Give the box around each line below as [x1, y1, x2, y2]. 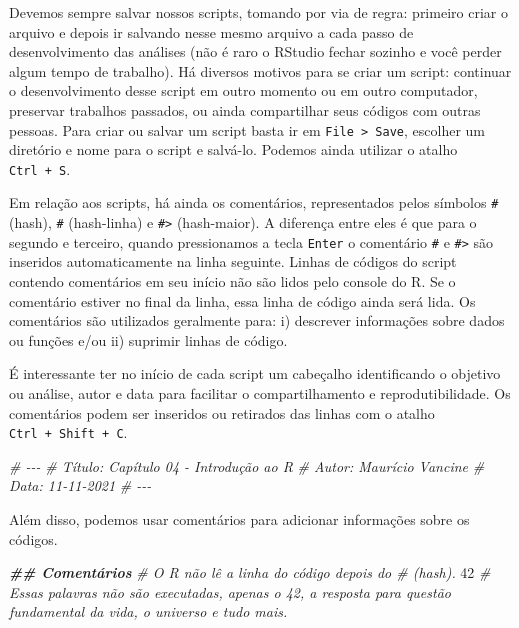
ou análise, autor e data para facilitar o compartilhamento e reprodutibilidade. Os [9, 383, 511, 403]
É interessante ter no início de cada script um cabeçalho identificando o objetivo [9, 363, 501, 384]
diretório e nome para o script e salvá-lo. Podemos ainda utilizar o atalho [9, 139, 458, 160]
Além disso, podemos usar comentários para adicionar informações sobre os [9, 509, 470, 530]
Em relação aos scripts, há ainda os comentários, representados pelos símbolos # [9, 192, 499, 213]
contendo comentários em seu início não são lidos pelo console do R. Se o [9, 271, 456, 292]
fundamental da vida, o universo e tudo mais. [9, 601, 288, 622]
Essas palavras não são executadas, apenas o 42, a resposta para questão [9, 581, 451, 602]
